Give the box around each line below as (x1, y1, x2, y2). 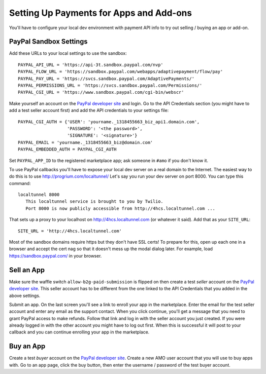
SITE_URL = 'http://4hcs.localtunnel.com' (18, 228, 122, 234)
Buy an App (9, 342, 45, 350)
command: (9, 180, 31, 186)
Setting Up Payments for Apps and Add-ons (9, 7, 192, 18)
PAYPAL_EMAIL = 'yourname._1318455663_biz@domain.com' (18, 140, 153, 145)
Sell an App (9, 265, 45, 274)
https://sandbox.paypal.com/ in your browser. (9, 253, 102, 259)
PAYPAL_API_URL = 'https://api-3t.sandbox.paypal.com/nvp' (18, 62, 164, 68)
